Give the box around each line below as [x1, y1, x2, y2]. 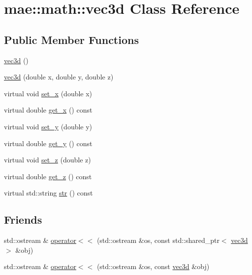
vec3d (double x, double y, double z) [4, 72, 114, 82]
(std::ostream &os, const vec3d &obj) [96, 261, 210, 272]
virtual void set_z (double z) [4, 155, 91, 165]
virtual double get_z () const [4, 171, 92, 181]
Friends [4, 212, 42, 227]
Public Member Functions [4, 32, 139, 47]
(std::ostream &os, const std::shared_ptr [96, 235, 220, 245]
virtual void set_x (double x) [4, 88, 93, 98]
